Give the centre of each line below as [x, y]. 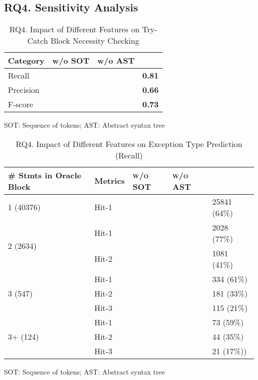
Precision [24, 90]
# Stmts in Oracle [45, 175]
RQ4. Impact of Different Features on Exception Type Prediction [129, 144]
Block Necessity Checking [95, 41]
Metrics [110, 181]
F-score [21, 104]
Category [26, 61]
